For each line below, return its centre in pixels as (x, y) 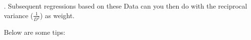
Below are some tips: (35, 32)
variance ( (19, 15)
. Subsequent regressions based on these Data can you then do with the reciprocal (125, 6)
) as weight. (57, 15)
